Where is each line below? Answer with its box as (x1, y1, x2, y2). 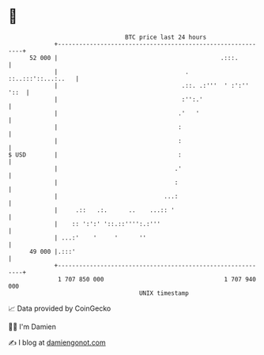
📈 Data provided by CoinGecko (8, 304, 111, 313)
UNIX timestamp (138, 289, 190, 297)
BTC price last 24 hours (125, 33, 207, 41)
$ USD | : (8, 150, 182, 159)
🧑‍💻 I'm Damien (8, 322, 57, 331)
